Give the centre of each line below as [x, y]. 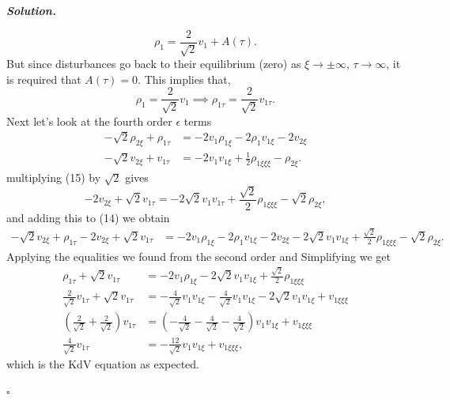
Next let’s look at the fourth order [89, 121]
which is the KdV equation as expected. [103, 364]
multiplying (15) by [54, 177]
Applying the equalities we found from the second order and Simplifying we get [199, 256]
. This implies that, [184, 79]
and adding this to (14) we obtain [88, 217]
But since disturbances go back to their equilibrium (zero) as [154, 64]
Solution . [31, 10]
